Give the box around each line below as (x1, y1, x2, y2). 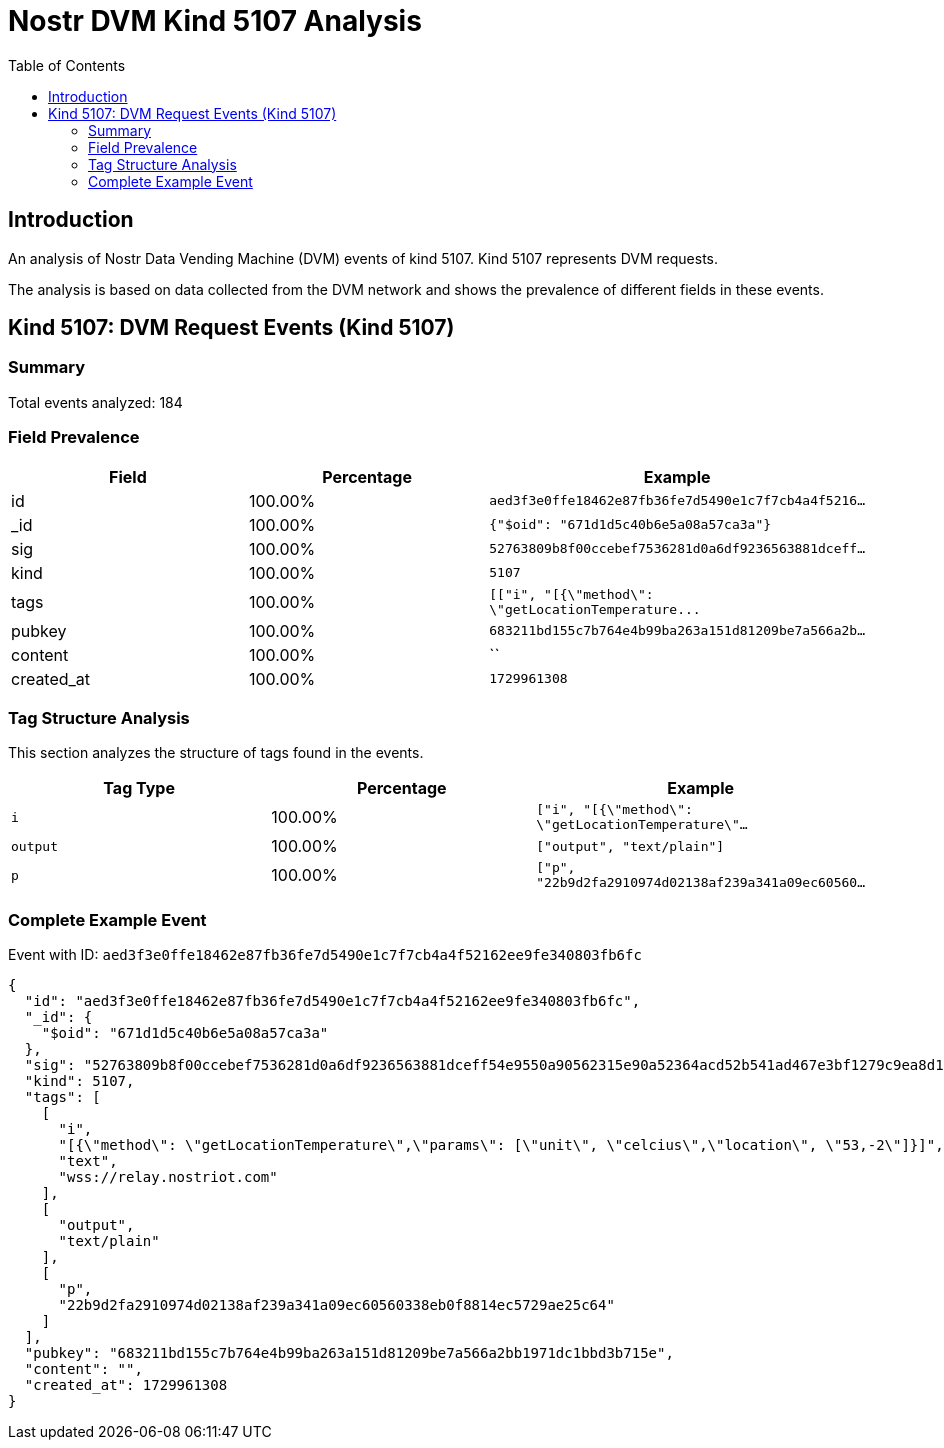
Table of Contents (8, 56, 126, 74)
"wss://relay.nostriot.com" (58, 1169, 278, 1186)
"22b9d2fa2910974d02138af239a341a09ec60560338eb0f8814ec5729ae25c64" (58, 1297, 615, 1314)
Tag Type (103, 778, 175, 799)
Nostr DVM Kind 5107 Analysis (8, 4, 422, 38)
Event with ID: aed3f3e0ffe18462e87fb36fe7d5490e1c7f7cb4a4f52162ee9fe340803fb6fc (8, 946, 642, 964)
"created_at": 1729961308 (24, 1377, 228, 1394)
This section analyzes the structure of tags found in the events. (8, 744, 424, 762)
